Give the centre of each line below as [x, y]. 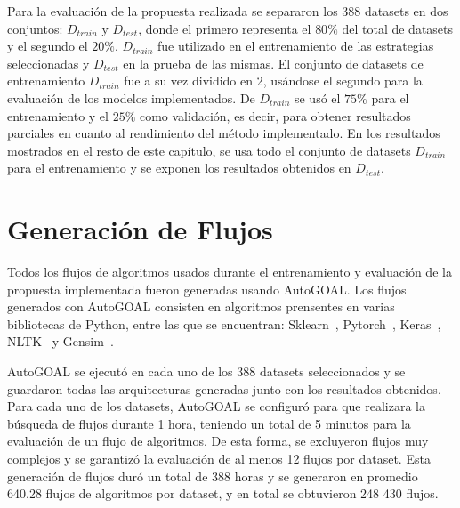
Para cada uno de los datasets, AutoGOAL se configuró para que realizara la [216, 406]
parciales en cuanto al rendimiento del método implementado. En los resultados [224, 133]
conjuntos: [35, 28]
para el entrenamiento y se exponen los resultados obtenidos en [179, 168]
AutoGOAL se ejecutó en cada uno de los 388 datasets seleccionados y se [206, 371]
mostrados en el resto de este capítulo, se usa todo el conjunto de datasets [209, 150]
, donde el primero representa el [225, 28]
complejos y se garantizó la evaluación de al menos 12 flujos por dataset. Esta [219, 458]
